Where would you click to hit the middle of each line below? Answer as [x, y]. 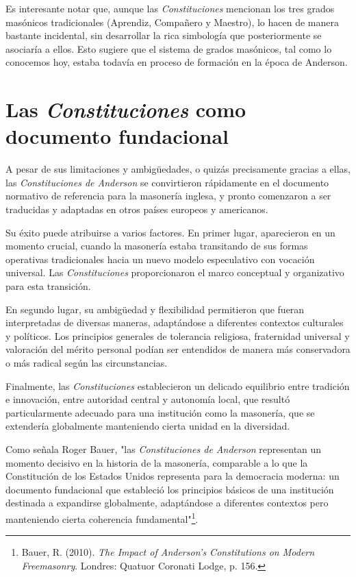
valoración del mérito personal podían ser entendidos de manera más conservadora [178, 349]
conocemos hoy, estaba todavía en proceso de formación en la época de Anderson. [177, 62]
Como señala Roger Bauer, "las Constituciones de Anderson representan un [164, 449]
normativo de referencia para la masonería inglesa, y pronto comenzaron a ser [168, 196]
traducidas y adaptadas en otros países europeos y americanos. [137, 209]
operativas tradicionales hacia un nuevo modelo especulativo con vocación [160, 259]
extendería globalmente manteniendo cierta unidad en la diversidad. [148, 426]
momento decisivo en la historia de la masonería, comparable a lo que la [157, 462]
